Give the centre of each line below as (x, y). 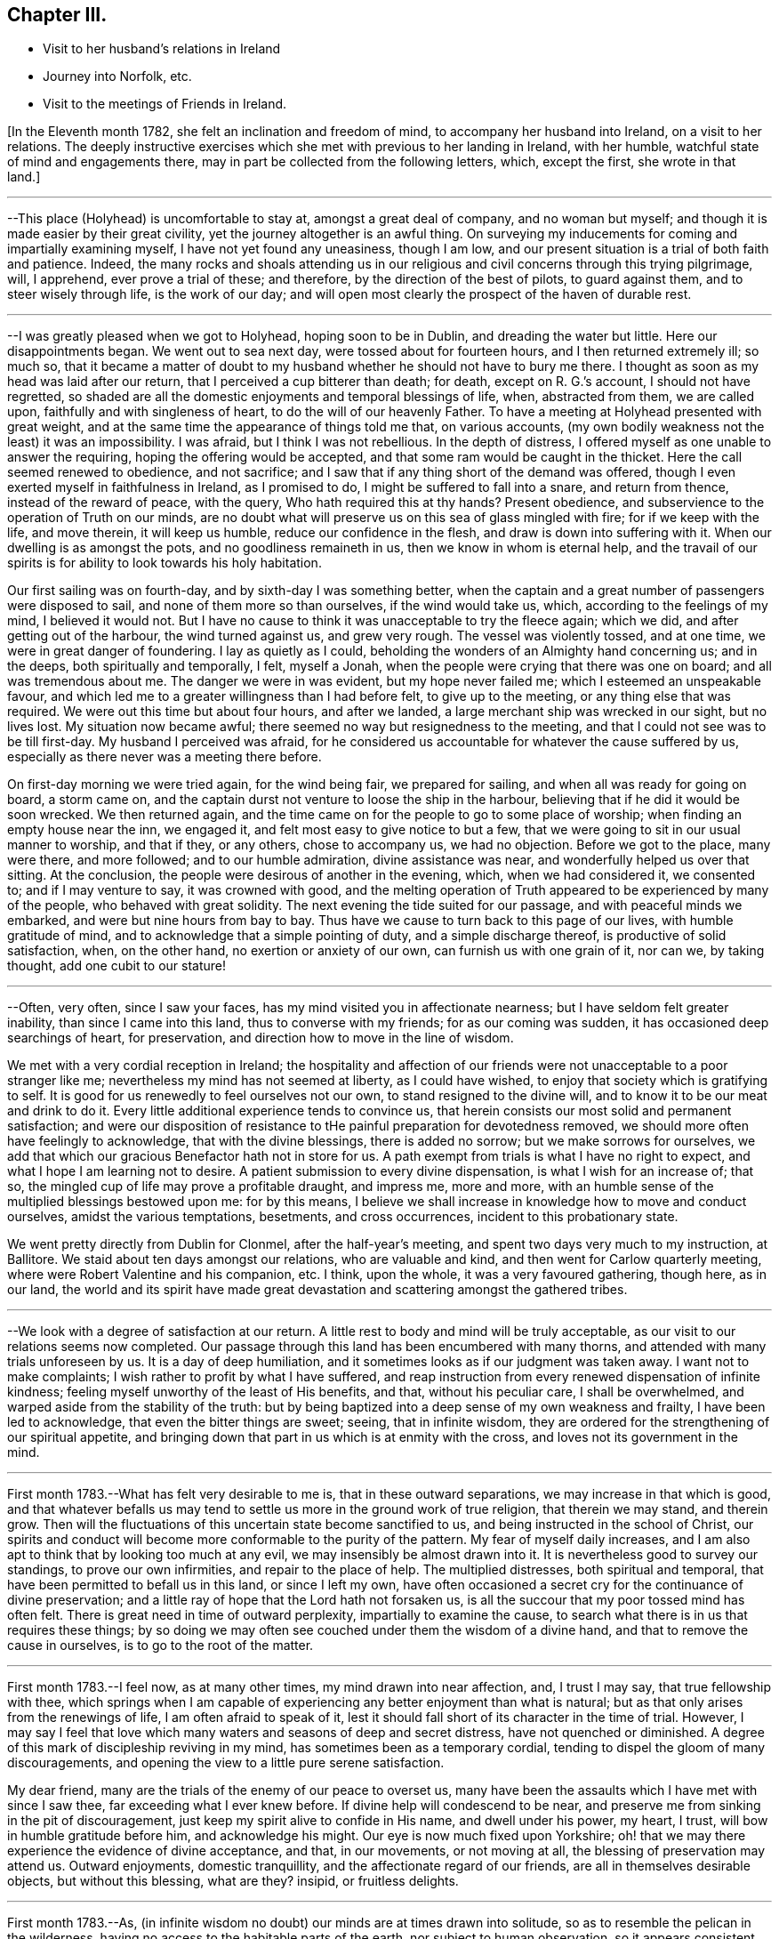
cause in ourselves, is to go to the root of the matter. (161, 1645)
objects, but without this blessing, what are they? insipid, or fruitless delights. (233, 1881)
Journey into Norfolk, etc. (117, 76)
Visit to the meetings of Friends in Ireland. (165, 104)
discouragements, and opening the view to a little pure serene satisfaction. (226, 1763)
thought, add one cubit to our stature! (117, 966)
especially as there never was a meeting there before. (165, 757)
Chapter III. (57, 15)
